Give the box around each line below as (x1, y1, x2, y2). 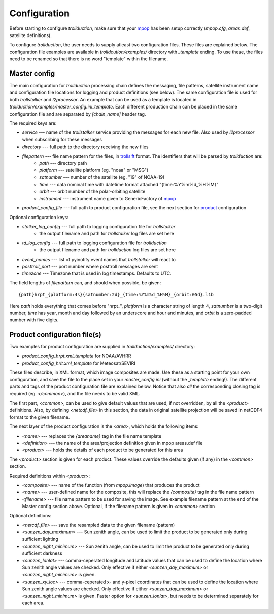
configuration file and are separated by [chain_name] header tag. (9, 111, 146, 117)
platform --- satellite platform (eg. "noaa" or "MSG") (39, 167, 149, 173)
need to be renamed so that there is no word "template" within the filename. (9, 56, 168, 62)
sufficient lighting (22, 536, 58, 542)
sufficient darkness (22, 550, 63, 556)
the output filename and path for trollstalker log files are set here (39, 231, 175, 237)
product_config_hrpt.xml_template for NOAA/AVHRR (22, 353, 131, 359)
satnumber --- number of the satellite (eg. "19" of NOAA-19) (39, 174, 165, 180)
